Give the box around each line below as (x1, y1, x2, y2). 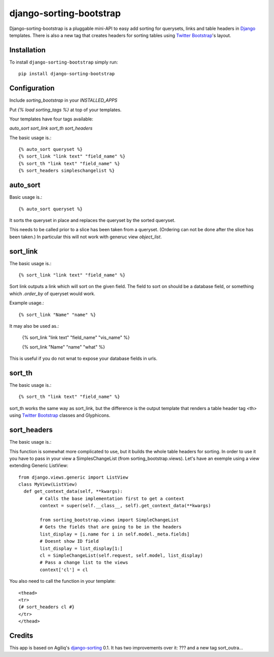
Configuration (9, 84, 55, 92)
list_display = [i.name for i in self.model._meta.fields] (40, 531, 190, 537)
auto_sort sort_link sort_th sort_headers (9, 125, 93, 132)
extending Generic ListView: (9, 462, 68, 468)
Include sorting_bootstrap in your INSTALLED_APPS (9, 97, 118, 104)
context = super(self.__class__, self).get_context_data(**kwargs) (40, 503, 211, 509)
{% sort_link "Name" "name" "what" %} (22, 343, 105, 350)
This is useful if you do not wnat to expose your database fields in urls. (9, 356, 157, 362)
